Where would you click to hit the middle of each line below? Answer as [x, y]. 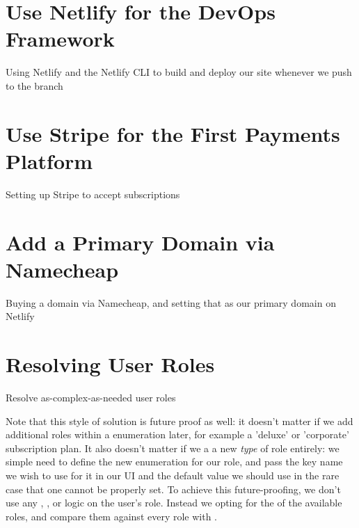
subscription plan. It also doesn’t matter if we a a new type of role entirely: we [173, 448]
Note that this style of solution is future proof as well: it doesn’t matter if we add [179, 421]
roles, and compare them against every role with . [112, 516]
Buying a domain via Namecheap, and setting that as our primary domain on [171, 302]
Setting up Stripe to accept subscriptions [93, 194]
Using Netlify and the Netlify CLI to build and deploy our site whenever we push [179, 72]
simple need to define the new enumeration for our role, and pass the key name [174, 462]
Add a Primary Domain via [140, 242]
